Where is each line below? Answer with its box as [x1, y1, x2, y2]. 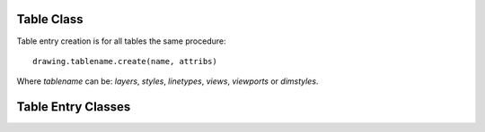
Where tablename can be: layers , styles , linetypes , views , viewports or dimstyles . [16, 76, 319, 87]
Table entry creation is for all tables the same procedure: [16, 36, 226, 46]
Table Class [16, 12, 84, 27]
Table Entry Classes [16, 99, 131, 115]
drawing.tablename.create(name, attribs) [32, 56, 217, 66]
